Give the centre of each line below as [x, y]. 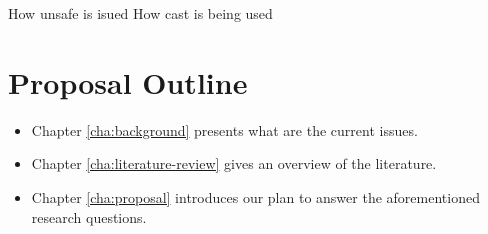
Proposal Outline [128, 81]
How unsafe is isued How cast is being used [140, 13]
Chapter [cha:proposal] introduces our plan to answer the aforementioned [255, 196]
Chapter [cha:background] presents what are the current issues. [224, 129]
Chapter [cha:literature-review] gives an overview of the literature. [234, 163]
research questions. [89, 216]
